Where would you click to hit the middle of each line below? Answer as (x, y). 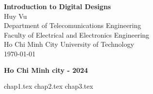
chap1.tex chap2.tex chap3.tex (49, 86)
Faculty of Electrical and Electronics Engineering (77, 34)
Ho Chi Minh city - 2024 (46, 70)
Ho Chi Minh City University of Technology (69, 44)
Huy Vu (15, 16)
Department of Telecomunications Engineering (73, 25)
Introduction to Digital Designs (57, 6)
